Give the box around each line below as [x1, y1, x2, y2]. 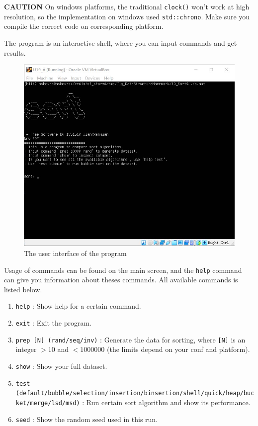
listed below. [4, 284, 42, 294]
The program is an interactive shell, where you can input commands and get [4, 37, 237, 48]
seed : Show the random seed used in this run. [15, 414, 158, 424]
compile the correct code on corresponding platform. [4, 21, 164, 31]
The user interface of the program [24, 248, 127, 258]
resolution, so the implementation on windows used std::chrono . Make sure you [4, 11, 250, 21]
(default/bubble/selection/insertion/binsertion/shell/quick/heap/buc [15, 390, 255, 397]
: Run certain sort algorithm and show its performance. [82, 397, 251, 407]
